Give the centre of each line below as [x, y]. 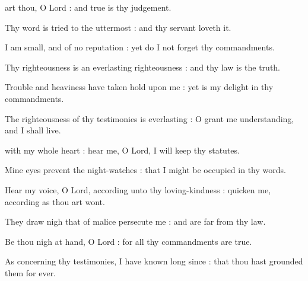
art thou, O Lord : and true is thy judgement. [88, 7]
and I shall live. [33, 130]
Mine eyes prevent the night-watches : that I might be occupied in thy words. [145, 170]
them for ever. [31, 272]
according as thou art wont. [55, 201]
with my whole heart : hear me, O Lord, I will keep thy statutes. [122, 150]
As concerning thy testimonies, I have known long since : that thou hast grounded [154, 261]
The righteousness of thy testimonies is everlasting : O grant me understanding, [150, 118]
